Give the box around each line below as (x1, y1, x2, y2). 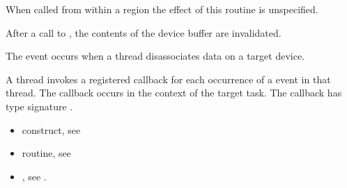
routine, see (22, 146, 71, 160)
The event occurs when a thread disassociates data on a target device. (6, 49, 305, 63)
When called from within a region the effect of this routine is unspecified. (6, 2, 318, 16)
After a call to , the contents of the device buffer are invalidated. (6, 25, 282, 40)
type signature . (6, 99, 73, 113)
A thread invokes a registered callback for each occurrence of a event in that (6, 71, 331, 86)
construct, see (22, 122, 81, 137)
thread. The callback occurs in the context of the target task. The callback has (6, 85, 342, 100)
